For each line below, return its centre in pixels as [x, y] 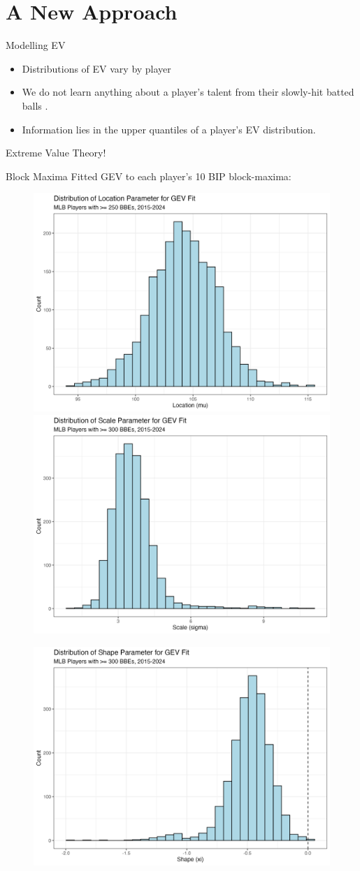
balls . [35, 105]
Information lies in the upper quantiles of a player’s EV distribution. [169, 129]
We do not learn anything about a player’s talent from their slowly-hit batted [188, 92]
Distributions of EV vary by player [96, 68]
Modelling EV [36, 45]
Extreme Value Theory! [56, 153]
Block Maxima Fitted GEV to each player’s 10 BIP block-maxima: [149, 176]
